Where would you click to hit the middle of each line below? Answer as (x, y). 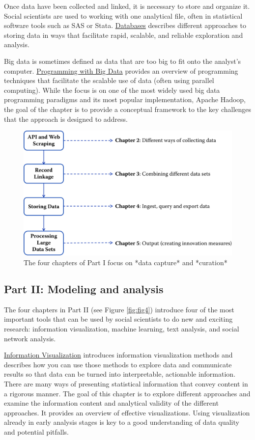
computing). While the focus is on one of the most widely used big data (112, 90)
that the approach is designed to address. (66, 119)
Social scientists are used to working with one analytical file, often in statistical (123, 15)
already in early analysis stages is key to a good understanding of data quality (122, 422)
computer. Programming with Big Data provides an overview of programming (121, 70)
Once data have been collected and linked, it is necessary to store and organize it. (127, 6)
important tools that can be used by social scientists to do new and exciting (118, 319)
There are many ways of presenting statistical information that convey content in (126, 383)
